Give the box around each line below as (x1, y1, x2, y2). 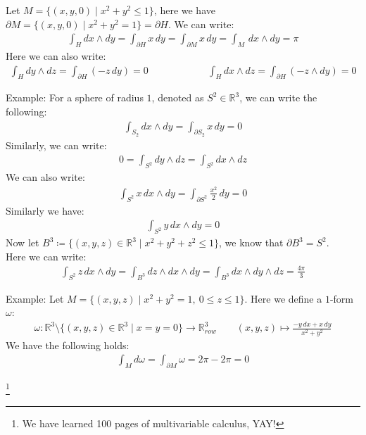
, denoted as (151, 90, 204, 105)
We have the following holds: (6, 337, 130, 352)
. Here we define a (244, 291, 322, 305)
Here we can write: (6, 248, 87, 263)
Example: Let (6, 291, 64, 305)
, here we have (153, 3, 215, 17)
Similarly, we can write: (6, 137, 107, 152)
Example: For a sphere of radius (6, 90, 144, 105)
